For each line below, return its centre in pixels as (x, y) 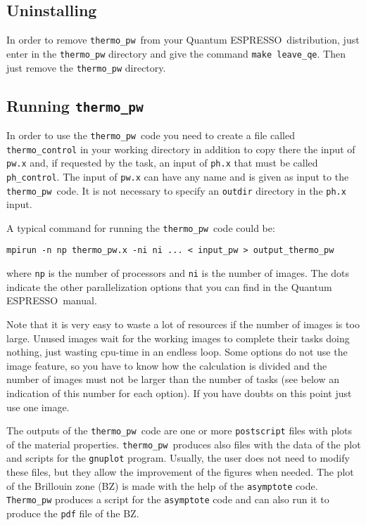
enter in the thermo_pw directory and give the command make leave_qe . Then (176, 53)
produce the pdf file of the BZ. (73, 513)
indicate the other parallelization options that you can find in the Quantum (169, 286)
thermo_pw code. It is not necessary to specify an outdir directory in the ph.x (176, 190)
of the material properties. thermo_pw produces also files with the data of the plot (184, 444)
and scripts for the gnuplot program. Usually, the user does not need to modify (178, 458)
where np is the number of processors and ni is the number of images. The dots (178, 273)
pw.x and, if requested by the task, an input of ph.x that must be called (162, 163)
